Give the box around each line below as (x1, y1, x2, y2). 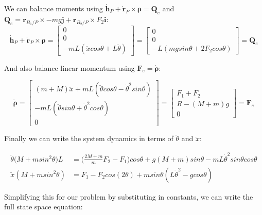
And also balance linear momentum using (4, 62, 135, 73)
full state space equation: (4, 201, 83, 212)
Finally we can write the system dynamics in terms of (4, 133, 173, 144)
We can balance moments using (4, 3, 103, 13)
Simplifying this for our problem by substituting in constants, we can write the (4, 191, 253, 202)
